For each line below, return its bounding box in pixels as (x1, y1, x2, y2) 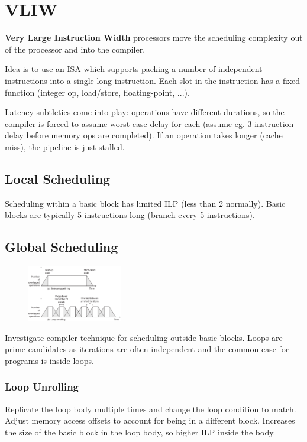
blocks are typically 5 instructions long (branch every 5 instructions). (5, 209, 255, 221)
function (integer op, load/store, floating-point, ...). (5, 86, 190, 98)
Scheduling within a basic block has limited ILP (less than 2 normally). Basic (5, 197, 286, 209)
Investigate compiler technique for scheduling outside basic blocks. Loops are (5, 331, 283, 343)
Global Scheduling (5, 238, 118, 256)
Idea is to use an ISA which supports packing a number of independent (5, 63, 263, 75)
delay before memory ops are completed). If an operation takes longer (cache (5, 129, 283, 141)
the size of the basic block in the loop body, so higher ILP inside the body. (5, 425, 276, 438)
